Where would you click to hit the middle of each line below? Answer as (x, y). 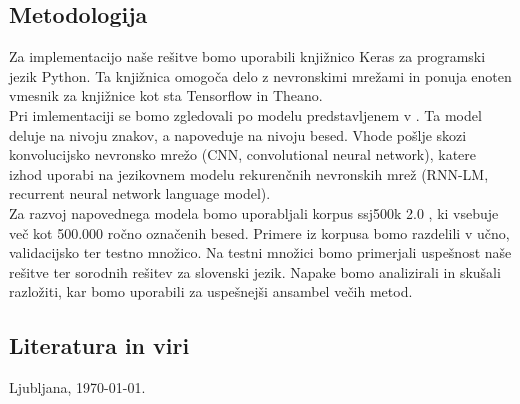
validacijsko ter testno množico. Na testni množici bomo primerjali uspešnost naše (260, 252)
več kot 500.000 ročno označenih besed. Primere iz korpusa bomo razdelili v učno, (259, 232)
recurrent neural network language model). (140, 193)
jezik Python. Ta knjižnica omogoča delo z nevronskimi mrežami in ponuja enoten (260, 75)
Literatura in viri (99, 345)
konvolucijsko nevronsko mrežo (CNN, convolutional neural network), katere (243, 154)
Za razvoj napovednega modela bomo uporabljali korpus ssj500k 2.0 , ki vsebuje (254, 212)
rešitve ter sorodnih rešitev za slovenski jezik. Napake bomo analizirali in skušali (255, 271)
